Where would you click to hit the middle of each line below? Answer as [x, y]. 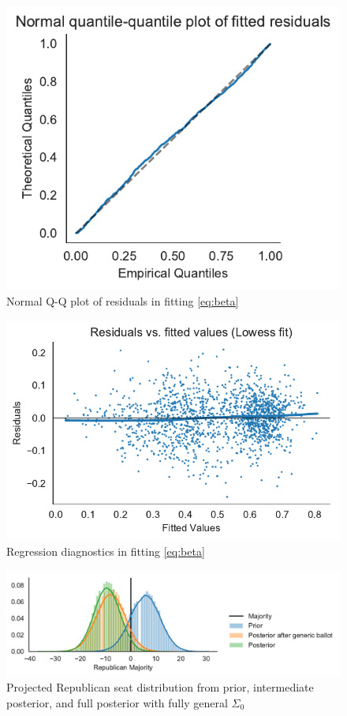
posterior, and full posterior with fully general [117, 702]
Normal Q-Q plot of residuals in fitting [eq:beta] [123, 301]
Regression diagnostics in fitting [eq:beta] [106, 551]
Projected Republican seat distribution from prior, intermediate [160, 687]
